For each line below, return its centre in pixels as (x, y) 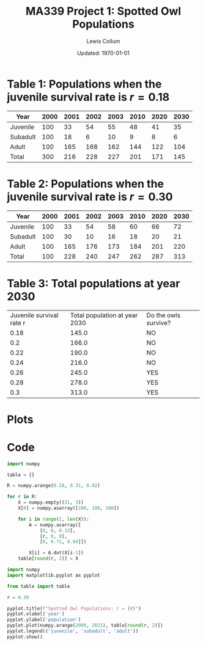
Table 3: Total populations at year (94, 283)
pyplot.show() (25, 637)
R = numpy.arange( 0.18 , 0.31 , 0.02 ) (53, 486)
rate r (18, 323)
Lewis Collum (103, 41)
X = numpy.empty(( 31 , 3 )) (51, 502)
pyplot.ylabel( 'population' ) (44, 620)
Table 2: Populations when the (86, 184)
